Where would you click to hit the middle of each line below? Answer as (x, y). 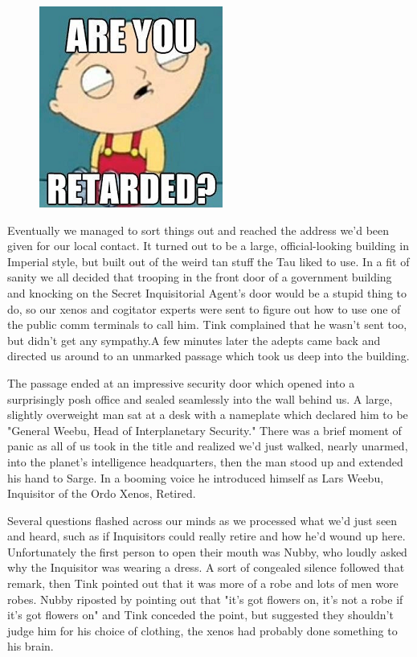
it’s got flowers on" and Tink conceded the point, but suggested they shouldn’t (200, 615)
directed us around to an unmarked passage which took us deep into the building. (208, 356)
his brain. (31, 646)
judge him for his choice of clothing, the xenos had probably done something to (202, 630)
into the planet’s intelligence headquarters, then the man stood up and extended (205, 461)
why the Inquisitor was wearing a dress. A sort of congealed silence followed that (206, 567)
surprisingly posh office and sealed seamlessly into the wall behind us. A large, (200, 398)
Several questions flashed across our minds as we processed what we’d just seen (202, 520)
